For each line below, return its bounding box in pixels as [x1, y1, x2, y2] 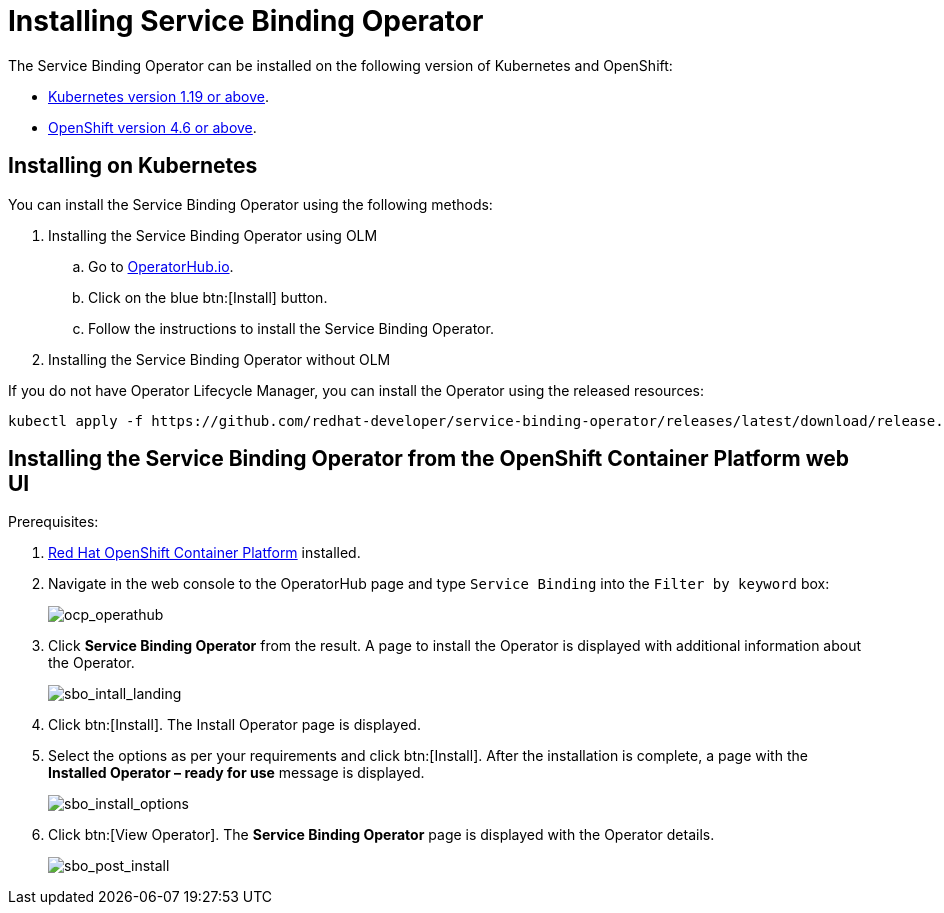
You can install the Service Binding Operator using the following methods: [8, 195, 493, 213]
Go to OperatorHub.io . [88, 257, 234, 275]
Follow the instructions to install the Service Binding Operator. [88, 319, 494, 337]
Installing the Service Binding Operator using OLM [48, 226, 378, 244]
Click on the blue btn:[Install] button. [88, 288, 328, 306]
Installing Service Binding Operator [8, 4, 484, 38]
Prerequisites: [8, 513, 99, 531]
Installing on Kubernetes [8, 153, 258, 179]
